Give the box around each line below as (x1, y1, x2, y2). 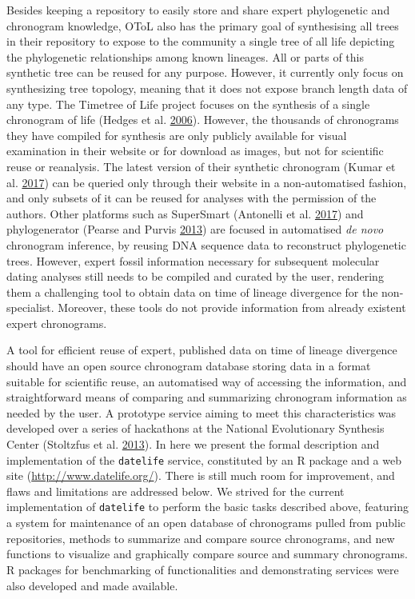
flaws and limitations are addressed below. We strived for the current (6, 482, 345, 499)
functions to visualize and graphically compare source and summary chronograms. (6, 545, 408, 562)
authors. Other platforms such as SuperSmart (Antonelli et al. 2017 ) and (6, 205, 364, 222)
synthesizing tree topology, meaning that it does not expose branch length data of (6, 79, 408, 96)
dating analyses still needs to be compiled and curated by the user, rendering (6, 268, 384, 285)
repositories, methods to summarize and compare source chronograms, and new (6, 529, 395, 546)
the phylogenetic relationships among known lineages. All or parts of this (6, 48, 364, 65)
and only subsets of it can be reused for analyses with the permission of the (6, 190, 377, 206)
